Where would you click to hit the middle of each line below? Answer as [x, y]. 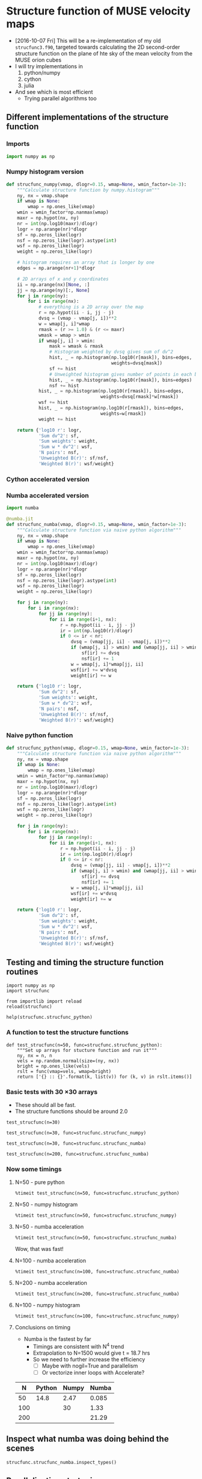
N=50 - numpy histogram [46, 1205]
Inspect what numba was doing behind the [88, 1439]
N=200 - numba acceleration [51, 1283]
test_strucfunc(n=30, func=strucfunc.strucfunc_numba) [76, 1143]
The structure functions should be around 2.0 [71, 1111]
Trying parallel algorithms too [60, 98]
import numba [23, 508]
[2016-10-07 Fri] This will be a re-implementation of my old [88, 40]
